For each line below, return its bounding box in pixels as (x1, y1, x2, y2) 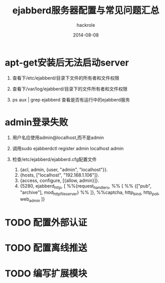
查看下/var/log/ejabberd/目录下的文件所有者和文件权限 (12, 86, 128, 92)
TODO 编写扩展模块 (5, 268, 87, 279)
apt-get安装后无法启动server (5, 57, 129, 68)
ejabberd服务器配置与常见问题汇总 (12, 5, 160, 16)
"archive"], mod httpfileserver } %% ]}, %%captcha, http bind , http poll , (20, 189, 160, 197)
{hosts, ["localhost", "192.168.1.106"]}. (20, 172, 100, 178)
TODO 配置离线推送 (5, 242, 87, 254)
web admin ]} (20, 196, 45, 204)
